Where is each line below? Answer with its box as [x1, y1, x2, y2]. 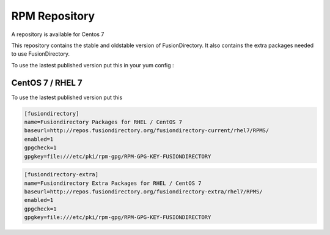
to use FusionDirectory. [11, 50, 70, 58]
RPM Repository [11, 9, 95, 23]
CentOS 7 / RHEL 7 [11, 77, 82, 88]
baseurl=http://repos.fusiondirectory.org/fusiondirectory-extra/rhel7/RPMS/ [24, 188, 263, 195]
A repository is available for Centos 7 [11, 31, 105, 38]
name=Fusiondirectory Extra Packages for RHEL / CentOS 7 [24, 179, 202, 187]
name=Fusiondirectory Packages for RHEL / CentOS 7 [24, 119, 183, 125]
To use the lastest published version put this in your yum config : [11, 61, 174, 69]
